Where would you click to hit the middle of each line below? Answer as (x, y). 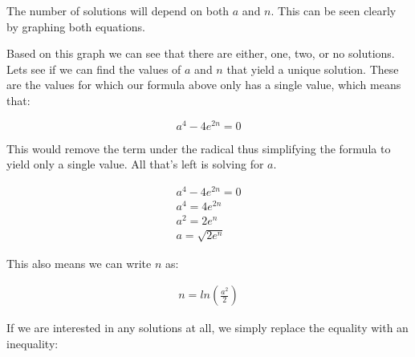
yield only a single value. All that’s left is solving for (135, 164)
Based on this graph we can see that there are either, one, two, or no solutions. (201, 53)
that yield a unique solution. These (313, 69)
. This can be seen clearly (334, 10)
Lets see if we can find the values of (94, 69)
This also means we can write (79, 263)
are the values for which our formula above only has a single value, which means (204, 85)
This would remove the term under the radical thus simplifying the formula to (199, 148)
